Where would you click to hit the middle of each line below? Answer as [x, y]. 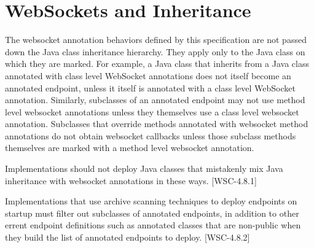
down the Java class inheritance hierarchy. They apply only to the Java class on [155, 51]
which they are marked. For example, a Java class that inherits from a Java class [157, 64]
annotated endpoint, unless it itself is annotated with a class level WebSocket [150, 87]
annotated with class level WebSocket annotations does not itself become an [148, 75]
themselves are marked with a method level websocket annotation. [130, 148]
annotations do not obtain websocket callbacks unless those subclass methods [151, 135]
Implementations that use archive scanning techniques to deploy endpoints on [151, 201]
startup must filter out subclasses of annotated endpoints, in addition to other [152, 213]
